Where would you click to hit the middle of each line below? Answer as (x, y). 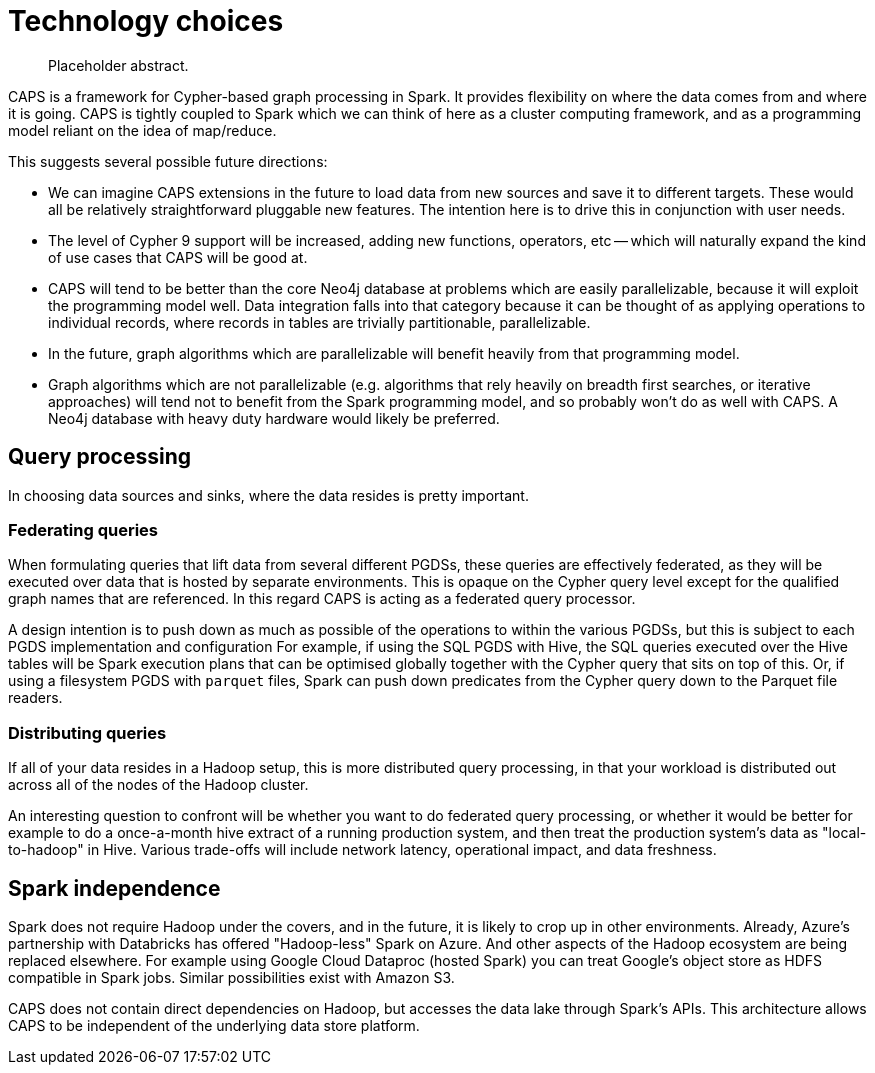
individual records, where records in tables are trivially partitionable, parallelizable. (319, 322)
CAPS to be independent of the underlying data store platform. (214, 1025)
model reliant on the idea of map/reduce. (142, 130)
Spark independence (114, 888)
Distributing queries (87, 732)
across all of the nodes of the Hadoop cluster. (158, 785)
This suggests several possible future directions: (168, 161)
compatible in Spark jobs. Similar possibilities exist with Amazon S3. (231, 977)
